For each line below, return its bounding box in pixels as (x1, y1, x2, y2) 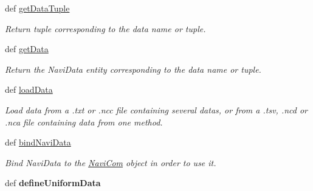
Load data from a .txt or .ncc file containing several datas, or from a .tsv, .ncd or (5, 103, 308, 116)
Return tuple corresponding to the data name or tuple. (5, 22, 206, 35)
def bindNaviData (5, 136, 71, 149)
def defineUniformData (5, 176, 101, 189)
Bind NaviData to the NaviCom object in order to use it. (5, 156, 216, 169)
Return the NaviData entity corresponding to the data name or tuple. (5, 62, 261, 75)
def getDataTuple (5, 2, 70, 14)
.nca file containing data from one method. (5, 115, 163, 128)
